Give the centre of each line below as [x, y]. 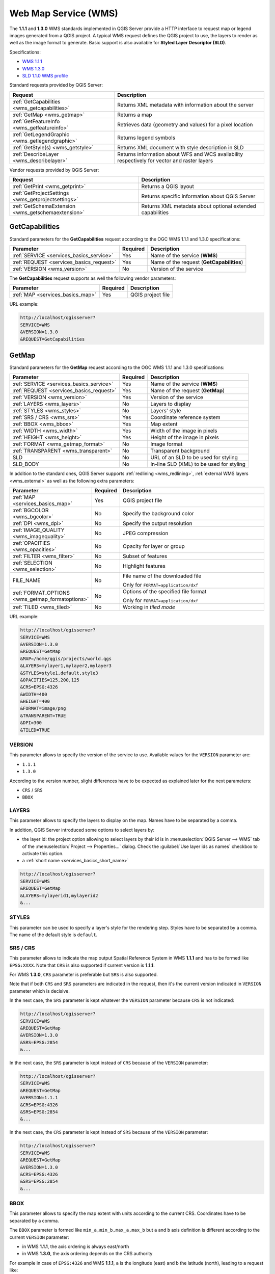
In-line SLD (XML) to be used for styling [198, 464]
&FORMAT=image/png [43, 709]
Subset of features [145, 556]
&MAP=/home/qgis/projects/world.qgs [66, 658]
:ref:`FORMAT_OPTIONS [41, 593]
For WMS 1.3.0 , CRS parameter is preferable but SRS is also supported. [84, 975]
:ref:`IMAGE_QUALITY [38, 530]
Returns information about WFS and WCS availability [180, 154]
